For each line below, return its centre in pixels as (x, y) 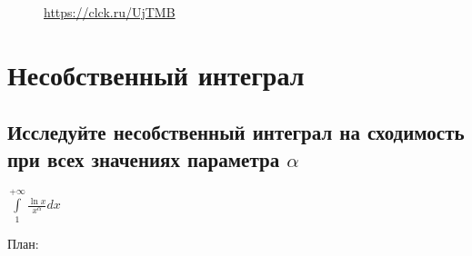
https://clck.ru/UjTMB (110, 12)
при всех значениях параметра (144, 158)
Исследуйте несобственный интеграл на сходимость (236, 132)
